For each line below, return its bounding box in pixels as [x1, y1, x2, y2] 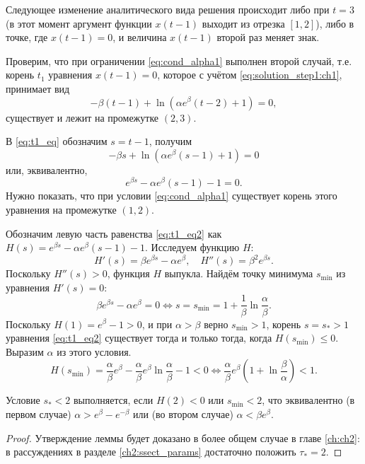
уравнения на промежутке [6, 202, 117, 217]
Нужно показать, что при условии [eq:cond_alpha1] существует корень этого [6, 188, 337, 203]
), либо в [315, 16, 354, 30]
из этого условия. [57, 344, 132, 359]
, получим [149, 134, 192, 149]
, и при [141, 316, 173, 331]
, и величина [112, 30, 167, 45]
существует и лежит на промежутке [6, 110, 159, 124]
